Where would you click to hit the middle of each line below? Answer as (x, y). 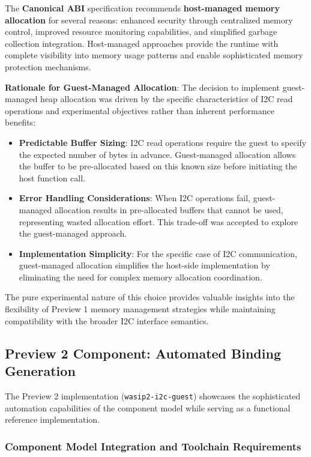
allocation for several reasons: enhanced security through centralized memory (149, 20)
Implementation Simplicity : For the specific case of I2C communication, (158, 253)
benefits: (20, 122)
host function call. (52, 177)
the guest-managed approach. (73, 233)
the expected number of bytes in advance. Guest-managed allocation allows (157, 154)
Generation (40, 371)
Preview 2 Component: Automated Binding (143, 353)
